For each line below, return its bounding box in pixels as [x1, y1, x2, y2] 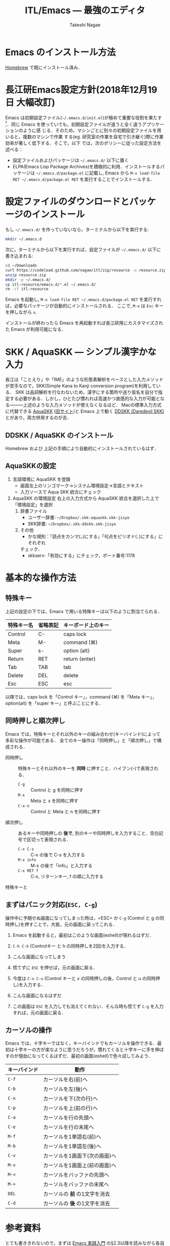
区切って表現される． [26, 836, 71, 842]
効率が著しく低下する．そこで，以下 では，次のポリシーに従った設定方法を [5, 140, 162, 146]
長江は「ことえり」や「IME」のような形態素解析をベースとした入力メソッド [5, 377, 164, 383]
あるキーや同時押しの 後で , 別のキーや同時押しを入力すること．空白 [18, 830, 159, 836]
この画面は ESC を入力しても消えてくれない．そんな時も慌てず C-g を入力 [12, 1003, 164, 1009]
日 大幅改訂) [5, 97, 56, 108]
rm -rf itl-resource [5, 287, 49, 292]
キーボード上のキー [63, 621, 110, 628]
